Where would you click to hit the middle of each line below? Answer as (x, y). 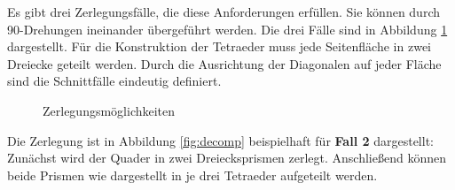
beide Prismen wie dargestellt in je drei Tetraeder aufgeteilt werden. (192, 175)
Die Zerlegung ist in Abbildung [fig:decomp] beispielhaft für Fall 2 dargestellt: (220, 140)
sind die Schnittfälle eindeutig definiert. (114, 81)
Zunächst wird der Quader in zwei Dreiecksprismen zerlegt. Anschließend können (227, 158)
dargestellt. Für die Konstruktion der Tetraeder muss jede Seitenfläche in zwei (219, 46)
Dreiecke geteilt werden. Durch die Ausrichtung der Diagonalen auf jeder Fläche (224, 63)
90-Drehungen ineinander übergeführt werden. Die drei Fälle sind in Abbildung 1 (227, 29)
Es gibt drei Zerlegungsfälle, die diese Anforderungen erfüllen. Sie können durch (224, 11)
